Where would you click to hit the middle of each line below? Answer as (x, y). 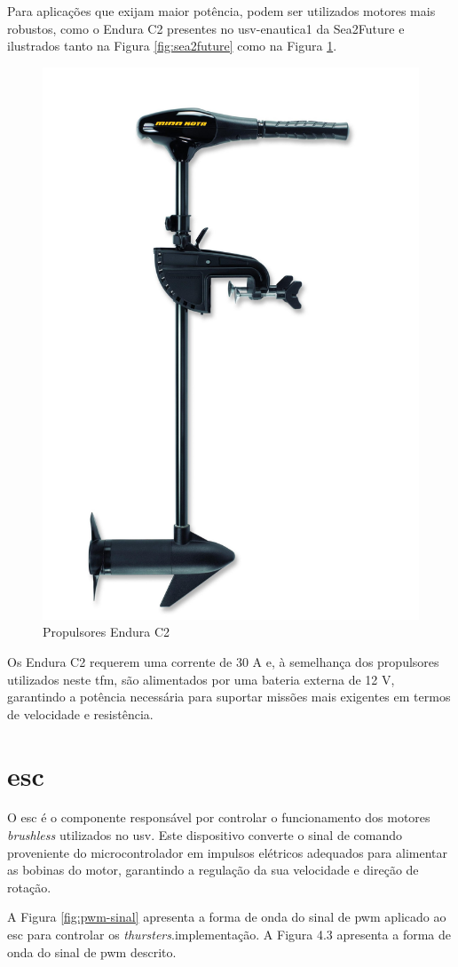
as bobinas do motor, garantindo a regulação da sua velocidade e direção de (213, 870)
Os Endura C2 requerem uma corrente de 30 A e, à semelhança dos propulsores (223, 661)
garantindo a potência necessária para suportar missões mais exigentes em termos (229, 697)
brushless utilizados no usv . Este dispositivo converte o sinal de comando (205, 835)
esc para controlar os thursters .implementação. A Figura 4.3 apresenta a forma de (229, 935)
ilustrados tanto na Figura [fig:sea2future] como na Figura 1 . (172, 46)
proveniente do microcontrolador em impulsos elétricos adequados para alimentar (228, 852)
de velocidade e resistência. (80, 713)
